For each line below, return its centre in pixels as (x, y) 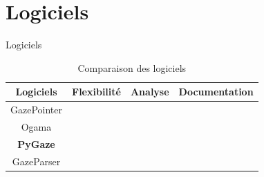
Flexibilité (96, 92)
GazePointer (36, 110)
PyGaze (36, 143)
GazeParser (36, 161)
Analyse (150, 92)
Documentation (216, 92)
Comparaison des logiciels (132, 67)
